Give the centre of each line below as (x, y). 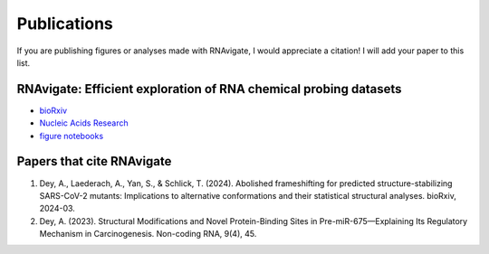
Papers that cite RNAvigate (94, 161)
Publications (65, 24)
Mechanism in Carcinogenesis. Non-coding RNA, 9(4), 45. (148, 234)
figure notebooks (72, 136)
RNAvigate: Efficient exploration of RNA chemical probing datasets (209, 89)
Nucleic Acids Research (84, 123)
